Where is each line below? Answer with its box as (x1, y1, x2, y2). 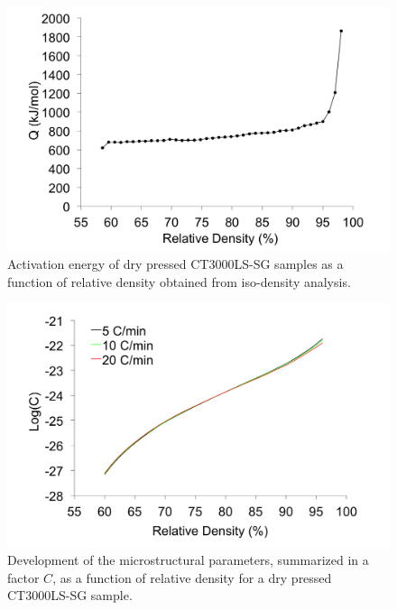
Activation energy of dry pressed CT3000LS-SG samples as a (7, 254, 344, 273)
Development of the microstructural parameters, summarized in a (7, 550, 369, 569)
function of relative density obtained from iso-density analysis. (7, 272, 351, 291)
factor (7, 568, 40, 587)
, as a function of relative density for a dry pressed (52, 568, 332, 587)
